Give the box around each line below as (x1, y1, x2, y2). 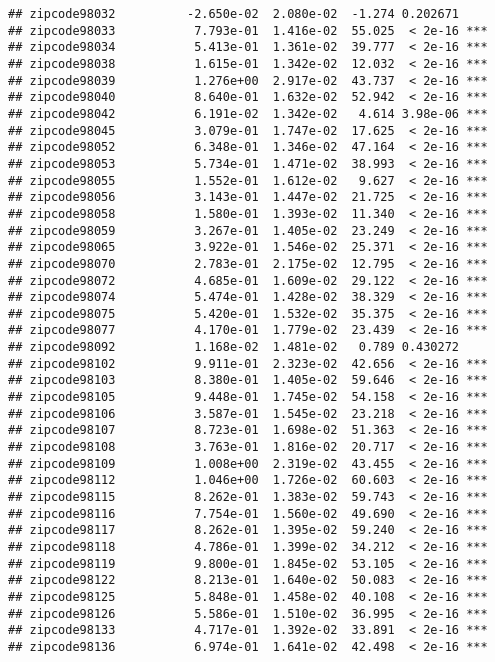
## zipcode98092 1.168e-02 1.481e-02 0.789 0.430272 (8, 340, 460, 355)
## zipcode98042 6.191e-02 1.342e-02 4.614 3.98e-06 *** (8, 106, 488, 121)
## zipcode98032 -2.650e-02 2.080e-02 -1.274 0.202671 (8, 7, 460, 21)
